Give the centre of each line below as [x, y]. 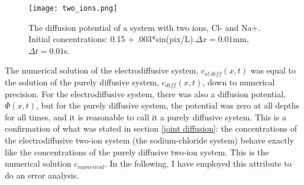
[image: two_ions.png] [73, 8]
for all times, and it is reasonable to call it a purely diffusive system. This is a [145, 117]
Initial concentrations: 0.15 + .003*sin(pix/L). [112, 39]
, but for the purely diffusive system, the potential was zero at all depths [168, 105]
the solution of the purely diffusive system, [82, 82]
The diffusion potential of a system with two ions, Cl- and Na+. [145, 27]
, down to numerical [239, 82]
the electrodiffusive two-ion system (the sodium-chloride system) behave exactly [149, 140]
